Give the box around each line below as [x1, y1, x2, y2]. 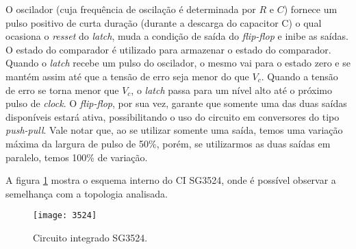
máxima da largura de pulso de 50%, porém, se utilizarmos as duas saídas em [5, 136, 331, 150]
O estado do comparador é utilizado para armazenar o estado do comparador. [5, 42, 331, 56]
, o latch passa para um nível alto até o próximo [131, 82, 333, 97]
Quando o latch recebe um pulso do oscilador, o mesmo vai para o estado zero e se [5, 56, 351, 70]
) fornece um [283, 2, 338, 16]
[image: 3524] [33, 211, 97, 221]
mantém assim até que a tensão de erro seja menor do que [5, 69, 249, 83]
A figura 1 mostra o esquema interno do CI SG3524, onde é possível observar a [5, 173, 336, 187]
